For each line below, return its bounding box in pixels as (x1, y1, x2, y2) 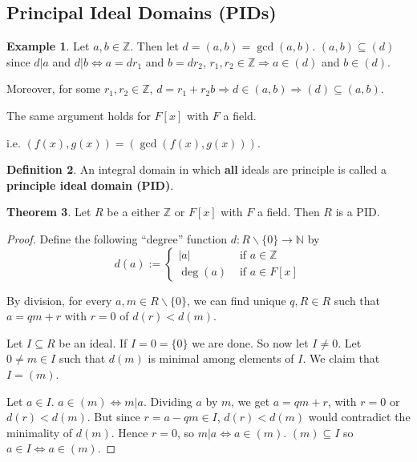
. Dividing (143, 392, 192, 409)
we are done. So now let (192, 334, 309, 351)
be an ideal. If (59, 334, 128, 351)
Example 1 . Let (6, 38, 90, 54)
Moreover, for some (6, 80, 101, 97)
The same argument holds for (6, 106, 151, 123)
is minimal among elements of (148, 350, 294, 367)
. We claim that (302, 350, 380, 367)
